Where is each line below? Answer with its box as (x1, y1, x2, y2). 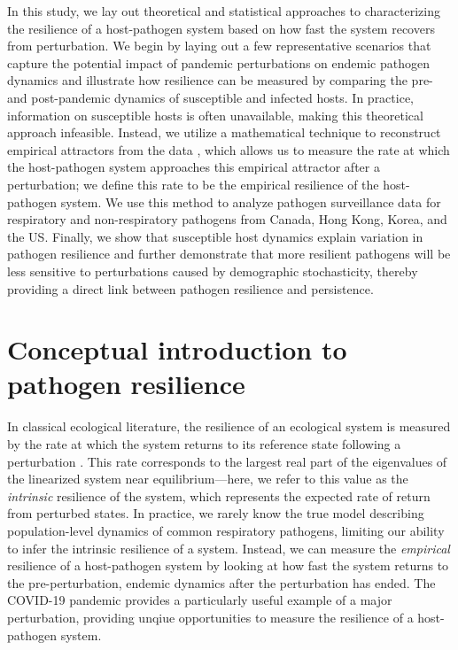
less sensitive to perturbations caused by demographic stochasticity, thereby (7, 261, 418, 280)
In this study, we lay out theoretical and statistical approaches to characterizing (7, 2, 440, 19)
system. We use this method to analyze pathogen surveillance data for (60, 192, 441, 211)
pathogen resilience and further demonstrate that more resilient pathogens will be (7, 244, 451, 263)
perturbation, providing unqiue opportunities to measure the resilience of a (7, 607, 414, 626)
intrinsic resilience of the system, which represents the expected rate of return (7, 486, 431, 505)
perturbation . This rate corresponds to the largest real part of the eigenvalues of (7, 452, 447, 470)
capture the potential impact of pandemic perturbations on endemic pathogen (7, 53, 431, 72)
